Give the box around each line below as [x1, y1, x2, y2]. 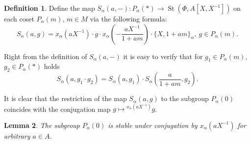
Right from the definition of [4, 51, 87, 61]
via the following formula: [90, 14, 167, 23]
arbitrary [4, 130, 30, 141]
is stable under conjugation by [108, 120, 198, 130]
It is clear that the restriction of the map [4, 93, 127, 103]
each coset [4, 14, 34, 23]
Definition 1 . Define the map [4, 3, 95, 13]
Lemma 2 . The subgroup [4, 120, 80, 130]
